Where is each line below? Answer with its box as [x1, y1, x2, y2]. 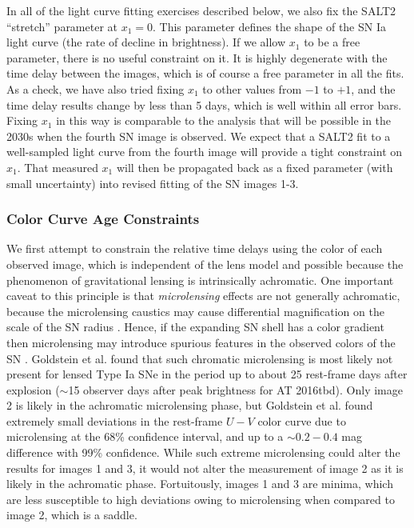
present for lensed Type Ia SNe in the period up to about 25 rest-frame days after [6, 366, 408, 382]
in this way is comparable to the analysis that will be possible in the [56, 112, 392, 129]
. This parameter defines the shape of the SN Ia [153, 18, 386, 34]
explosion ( [6, 381, 60, 398]
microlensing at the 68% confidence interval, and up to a [6, 428, 284, 445]
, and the [351, 80, 396, 97]
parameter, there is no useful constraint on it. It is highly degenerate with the [6, 49, 388, 66]
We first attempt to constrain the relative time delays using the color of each [6, 240, 383, 257]
